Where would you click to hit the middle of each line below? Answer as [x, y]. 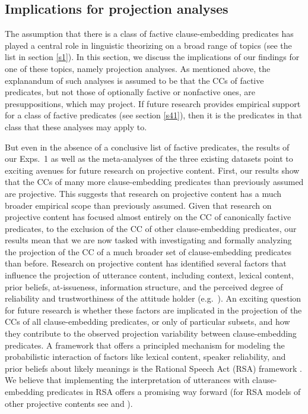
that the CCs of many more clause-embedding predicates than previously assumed [154, 182]
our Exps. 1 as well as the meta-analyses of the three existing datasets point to [149, 159]
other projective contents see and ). [69, 403]
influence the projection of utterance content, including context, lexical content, [149, 275]
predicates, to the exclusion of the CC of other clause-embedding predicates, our [151, 228]
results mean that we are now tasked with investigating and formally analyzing [148, 240]
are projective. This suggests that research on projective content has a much [143, 193]
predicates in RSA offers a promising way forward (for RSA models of [174, 392]
